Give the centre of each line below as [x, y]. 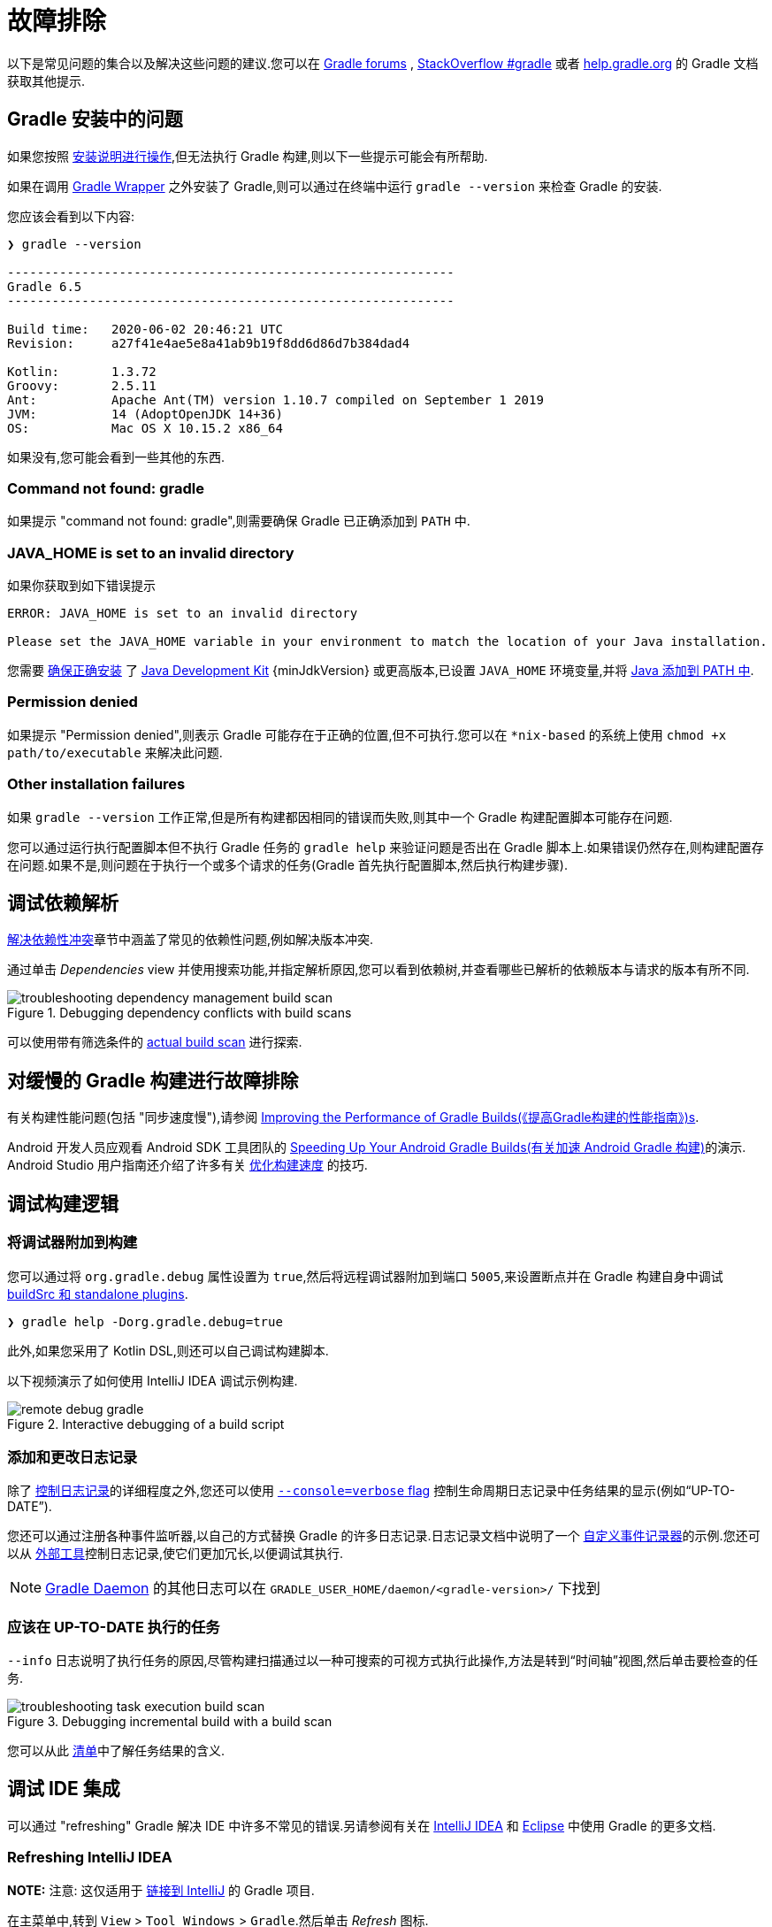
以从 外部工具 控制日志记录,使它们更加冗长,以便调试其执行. [176, 1554]
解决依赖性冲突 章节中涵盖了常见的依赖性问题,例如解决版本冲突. [191, 940]
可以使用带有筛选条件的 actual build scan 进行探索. [155, 1042]
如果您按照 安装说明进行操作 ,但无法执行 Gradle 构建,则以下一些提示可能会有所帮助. [248, 156]
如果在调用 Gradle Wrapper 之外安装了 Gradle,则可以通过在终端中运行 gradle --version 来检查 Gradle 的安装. [335, 186]
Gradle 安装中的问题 [95, 119]
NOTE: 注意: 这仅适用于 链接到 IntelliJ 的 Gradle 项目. [161, 1890]
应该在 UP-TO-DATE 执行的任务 [114, 1627]
